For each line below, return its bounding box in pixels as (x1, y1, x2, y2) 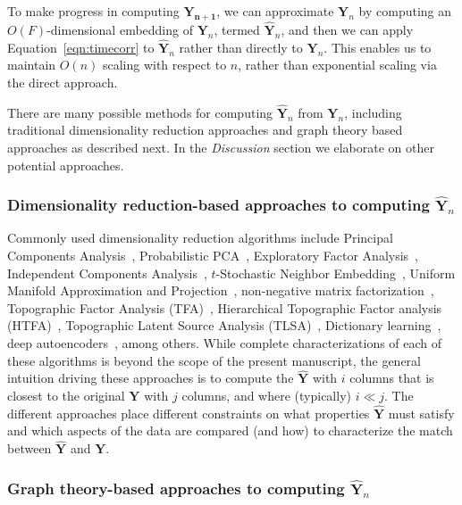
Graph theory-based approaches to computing (7, 476, 345, 499)
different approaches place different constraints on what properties (7, 403, 370, 422)
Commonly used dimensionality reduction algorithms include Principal (7, 228, 393, 247)
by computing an (358, 2, 452, 20)
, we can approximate (216, 2, 334, 20)
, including (344, 103, 402, 121)
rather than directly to (179, 37, 303, 56)
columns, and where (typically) (181, 385, 351, 404)
